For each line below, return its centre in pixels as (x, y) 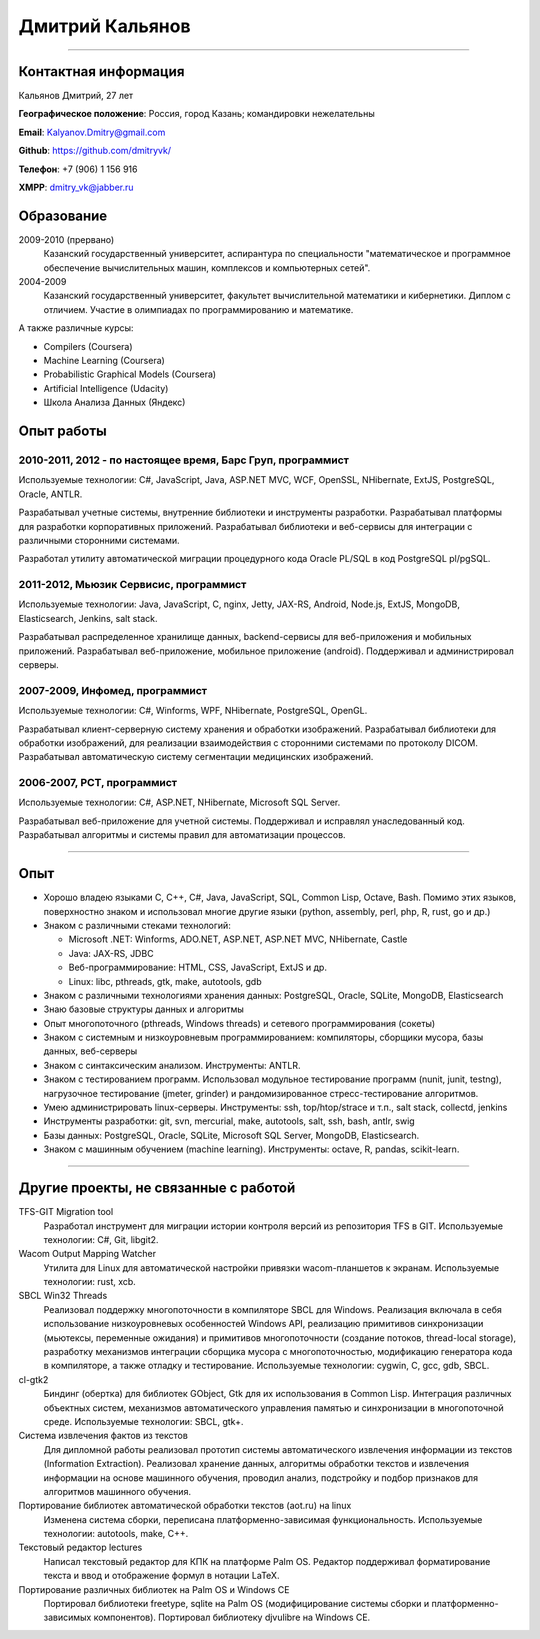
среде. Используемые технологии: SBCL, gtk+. (143, 1421)
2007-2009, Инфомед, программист (113, 690)
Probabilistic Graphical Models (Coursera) (130, 374)
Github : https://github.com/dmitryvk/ (95, 151)
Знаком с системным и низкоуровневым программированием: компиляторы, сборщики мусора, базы (263, 1037)
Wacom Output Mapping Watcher (87, 1254)
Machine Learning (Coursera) (104, 361)
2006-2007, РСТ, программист (98, 783)
